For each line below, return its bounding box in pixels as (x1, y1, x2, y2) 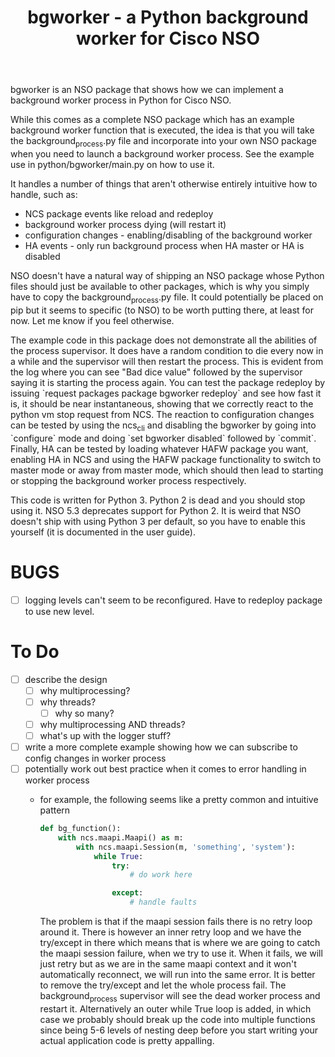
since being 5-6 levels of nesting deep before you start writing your (39, 1024, 318, 1036)
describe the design (24, 673, 108, 685)
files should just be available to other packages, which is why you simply (10, 280, 310, 292)
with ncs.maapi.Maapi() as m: (58, 832, 184, 843)
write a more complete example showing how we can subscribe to (24, 741, 298, 753)
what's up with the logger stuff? (39, 729, 172, 741)
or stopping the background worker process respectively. (10, 474, 247, 486)
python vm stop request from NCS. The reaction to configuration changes (10, 408, 315, 420)
